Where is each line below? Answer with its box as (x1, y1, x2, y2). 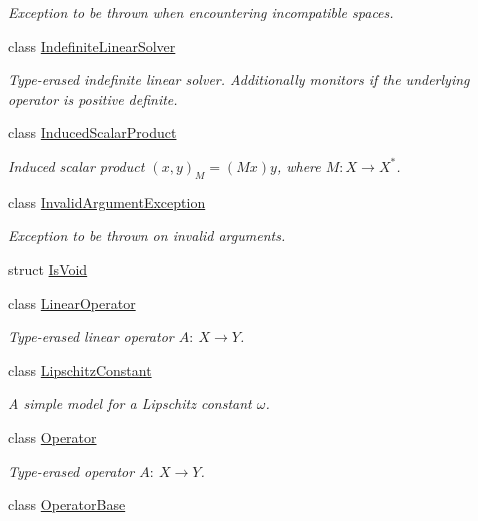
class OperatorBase (8, 494, 126, 515)
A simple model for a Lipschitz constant (8, 393, 252, 414)
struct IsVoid (8, 258, 88, 279)
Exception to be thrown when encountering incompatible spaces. (8, 2, 394, 22)
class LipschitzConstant (8, 359, 152, 380)
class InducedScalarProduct (8, 122, 177, 143)
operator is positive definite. (8, 88, 178, 109)
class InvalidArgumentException (8, 191, 206, 212)
